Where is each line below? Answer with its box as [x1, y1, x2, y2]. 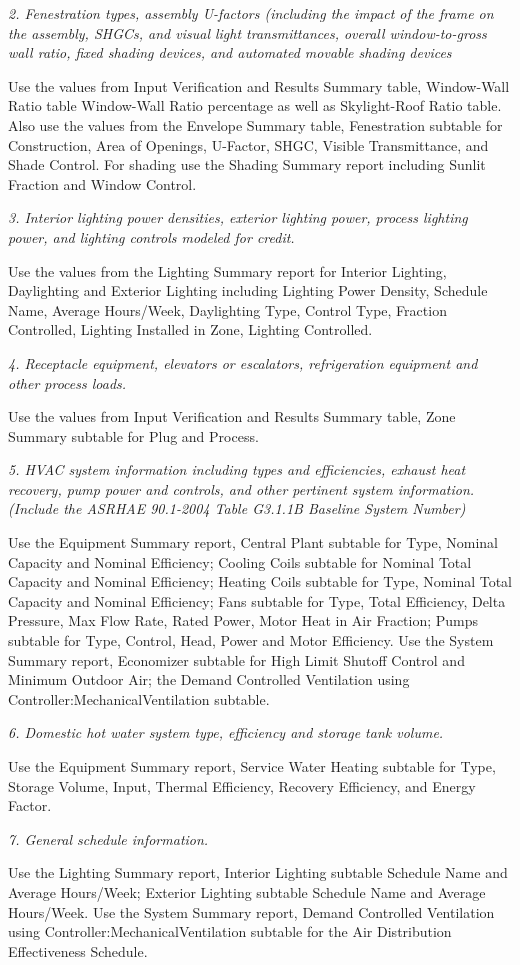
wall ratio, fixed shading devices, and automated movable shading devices [8, 42, 452, 63]
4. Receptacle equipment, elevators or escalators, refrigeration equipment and [8, 352, 478, 373]
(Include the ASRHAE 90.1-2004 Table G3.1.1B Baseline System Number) [8, 498, 466, 519]
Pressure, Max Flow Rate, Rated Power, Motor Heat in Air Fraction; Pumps [8, 610, 479, 631]
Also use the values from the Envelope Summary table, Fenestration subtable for [8, 114, 503, 135]
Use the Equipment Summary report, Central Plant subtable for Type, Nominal [8, 532, 498, 553]
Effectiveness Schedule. [8, 940, 148, 961]
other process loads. [8, 372, 127, 393]
